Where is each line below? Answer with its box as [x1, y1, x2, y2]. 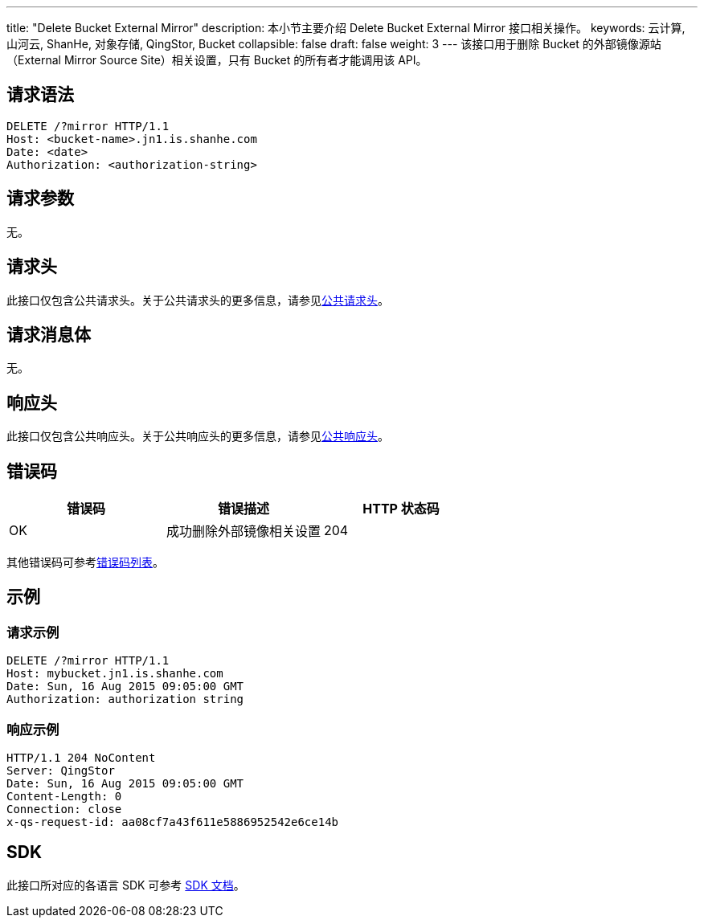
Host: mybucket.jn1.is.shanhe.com [6, 667, 223, 681]
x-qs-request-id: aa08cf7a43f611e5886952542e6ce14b [6, 816, 339, 829]
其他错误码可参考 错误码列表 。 [6, 555, 164, 570]
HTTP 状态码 [362, 501, 440, 517]
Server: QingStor [6, 764, 115, 778]
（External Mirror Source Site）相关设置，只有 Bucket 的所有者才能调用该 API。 [6, 53, 428, 67]
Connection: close [6, 803, 122, 816]
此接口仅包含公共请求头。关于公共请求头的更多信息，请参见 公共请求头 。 [6, 292, 389, 307]
